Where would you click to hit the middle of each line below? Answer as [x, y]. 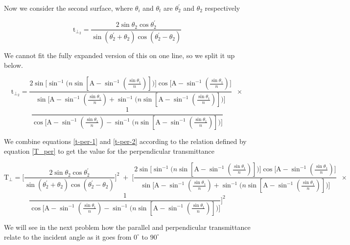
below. [13, 65]
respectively [222, 8]
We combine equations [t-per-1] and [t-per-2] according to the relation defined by [125, 141]
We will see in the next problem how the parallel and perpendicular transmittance [127, 227]
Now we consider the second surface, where [69, 8]
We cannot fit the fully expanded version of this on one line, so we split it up [119, 55]
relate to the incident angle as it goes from [68, 236]
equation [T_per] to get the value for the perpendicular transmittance [109, 151]
